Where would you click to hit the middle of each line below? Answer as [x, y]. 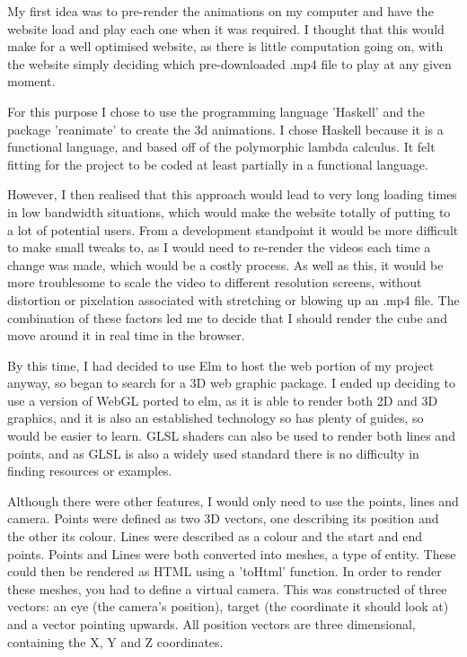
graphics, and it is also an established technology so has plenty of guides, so [216, 418]
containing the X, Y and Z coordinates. [115, 641]
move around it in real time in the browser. [126, 335]
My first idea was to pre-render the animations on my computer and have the [220, 11]
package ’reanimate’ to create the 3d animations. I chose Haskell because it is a [225, 129]
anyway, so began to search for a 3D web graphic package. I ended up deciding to [231, 383]
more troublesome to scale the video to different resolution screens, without [215, 282]
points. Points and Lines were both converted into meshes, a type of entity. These [232, 553]
